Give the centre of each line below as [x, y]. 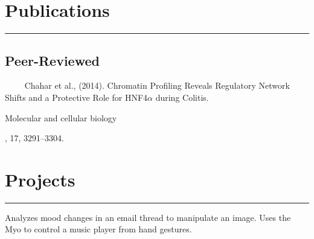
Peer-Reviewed [52, 60]
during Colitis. [182, 97]
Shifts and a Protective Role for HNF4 [76, 97]
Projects [40, 179]
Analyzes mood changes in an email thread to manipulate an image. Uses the [148, 217]
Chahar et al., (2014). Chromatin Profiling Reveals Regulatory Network [157, 85]
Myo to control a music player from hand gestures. [98, 229]
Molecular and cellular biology [61, 117]
